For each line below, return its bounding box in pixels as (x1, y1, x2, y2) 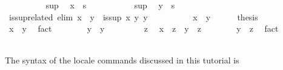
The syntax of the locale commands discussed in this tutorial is (5, 54, 239, 66)
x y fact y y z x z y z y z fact (8, 22, 279, 35)
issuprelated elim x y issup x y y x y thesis (8, 10, 258, 23)
